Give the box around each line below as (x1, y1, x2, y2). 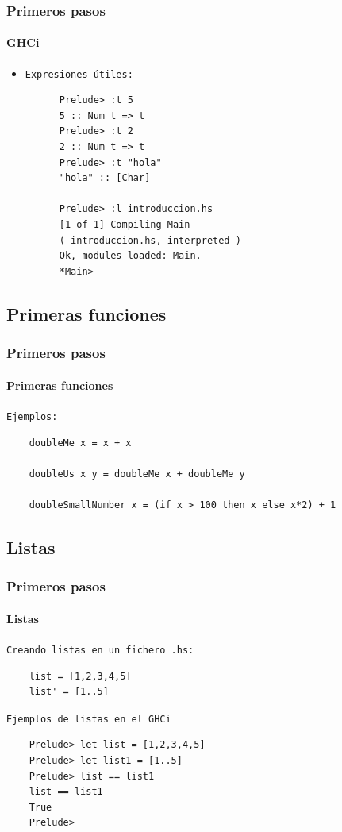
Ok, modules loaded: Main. (59, 250, 202, 262)
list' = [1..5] (29, 686, 109, 698)
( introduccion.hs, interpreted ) (59, 234, 241, 246)
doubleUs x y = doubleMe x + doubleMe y (29, 468, 245, 480)
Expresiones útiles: (25, 68, 133, 80)
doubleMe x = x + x (29, 437, 132, 449)
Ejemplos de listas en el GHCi (6, 713, 171, 725)
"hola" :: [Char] (59, 172, 151, 184)
